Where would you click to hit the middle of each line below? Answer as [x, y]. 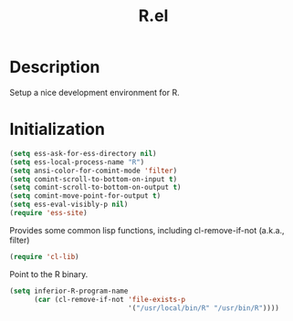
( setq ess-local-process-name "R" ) [77, 162]
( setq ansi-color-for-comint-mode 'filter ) [94, 171]
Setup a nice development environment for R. [94, 92]
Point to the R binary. [49, 274]
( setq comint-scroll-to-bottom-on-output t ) [95, 188]
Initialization [57, 129]
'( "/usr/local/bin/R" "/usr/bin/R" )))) [204, 308]
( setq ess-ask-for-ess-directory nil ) [83, 153]
